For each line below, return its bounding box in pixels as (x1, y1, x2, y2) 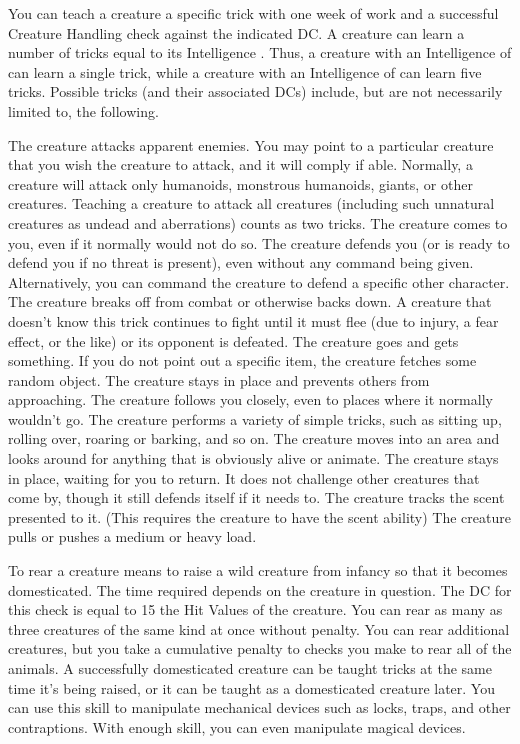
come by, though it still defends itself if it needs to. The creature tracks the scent (8, 487, 505, 508)
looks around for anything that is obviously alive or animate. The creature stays (8, 448, 499, 469)
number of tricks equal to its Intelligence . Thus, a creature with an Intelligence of (8, 42, 512, 63)
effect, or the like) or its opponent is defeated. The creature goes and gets (8, 330, 459, 351)
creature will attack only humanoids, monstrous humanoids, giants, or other (8, 173, 473, 194)
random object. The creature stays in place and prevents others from (8, 369, 430, 390)
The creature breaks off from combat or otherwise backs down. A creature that (8, 291, 492, 312)
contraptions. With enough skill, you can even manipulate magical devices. (8, 716, 466, 737)
